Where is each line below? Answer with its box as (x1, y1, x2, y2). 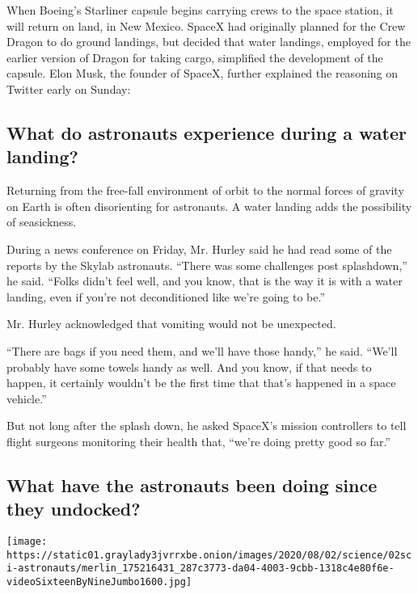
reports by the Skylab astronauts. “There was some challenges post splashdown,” (6, 256, 407, 273)
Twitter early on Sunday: (6, 80, 131, 97)
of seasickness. (6, 213, 77, 230)
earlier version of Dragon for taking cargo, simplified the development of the (6, 48, 383, 65)
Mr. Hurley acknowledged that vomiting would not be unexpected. (6, 315, 336, 332)
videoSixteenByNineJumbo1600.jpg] (6, 576, 192, 588)
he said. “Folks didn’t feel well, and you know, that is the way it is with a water (6, 272, 403, 289)
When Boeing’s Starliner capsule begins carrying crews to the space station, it (6, 2, 394, 18)
